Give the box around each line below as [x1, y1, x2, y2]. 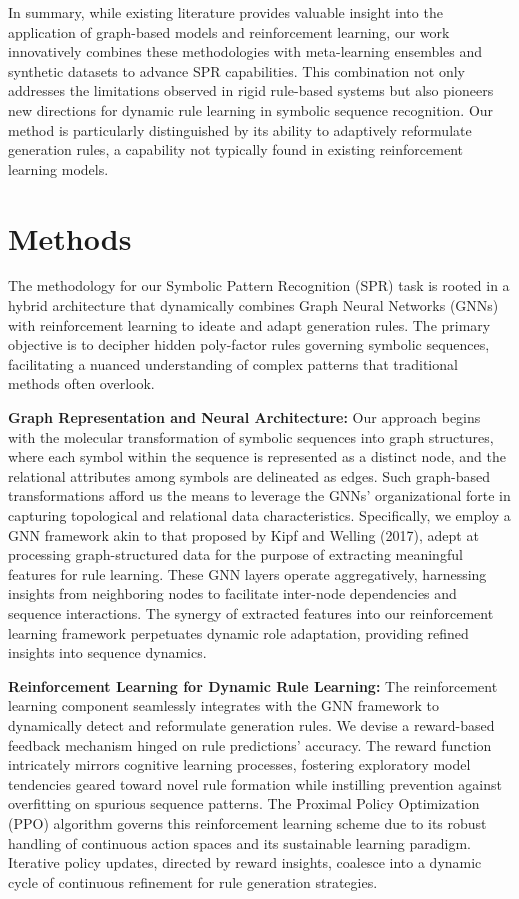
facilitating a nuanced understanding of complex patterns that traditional [8, 353, 458, 374]
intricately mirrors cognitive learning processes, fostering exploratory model [8, 754, 471, 775]
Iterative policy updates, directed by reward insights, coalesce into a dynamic [8, 852, 482, 873]
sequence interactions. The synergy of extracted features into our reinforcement [8, 602, 494, 623]
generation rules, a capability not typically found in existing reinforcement [8, 139, 463, 160]
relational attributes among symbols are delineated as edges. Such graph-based [8, 465, 491, 486]
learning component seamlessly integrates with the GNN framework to [8, 695, 440, 716]
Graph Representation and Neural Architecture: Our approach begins [8, 407, 481, 428]
